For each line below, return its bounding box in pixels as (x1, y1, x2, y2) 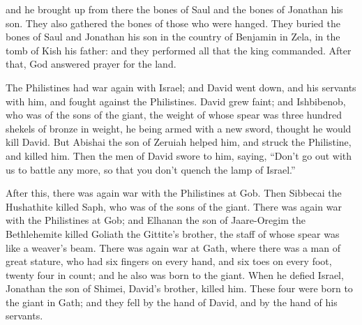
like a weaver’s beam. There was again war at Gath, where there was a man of (6, 240, 340, 255)
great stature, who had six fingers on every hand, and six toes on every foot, (6, 254, 332, 269)
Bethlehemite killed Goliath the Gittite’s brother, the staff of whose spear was (6, 226, 340, 241)
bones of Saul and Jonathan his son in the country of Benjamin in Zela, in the (6, 29, 340, 44)
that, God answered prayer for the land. (6, 56, 176, 71)
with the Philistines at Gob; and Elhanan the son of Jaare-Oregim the (6, 213, 306, 227)
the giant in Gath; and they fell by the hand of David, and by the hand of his (6, 294, 338, 309)
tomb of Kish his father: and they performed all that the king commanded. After (6, 43, 352, 57)
